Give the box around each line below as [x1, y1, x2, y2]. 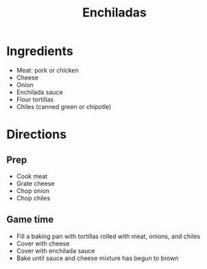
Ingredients [6, 43, 73, 59]
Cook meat [16, 172, 48, 180]
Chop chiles [16, 194, 51, 202]
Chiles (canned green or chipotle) [16, 102, 112, 110]
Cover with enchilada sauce [16, 246, 95, 255]
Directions [6, 127, 66, 142]
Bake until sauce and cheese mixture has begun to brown [16, 254, 179, 262]
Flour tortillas [16, 95, 54, 104]
